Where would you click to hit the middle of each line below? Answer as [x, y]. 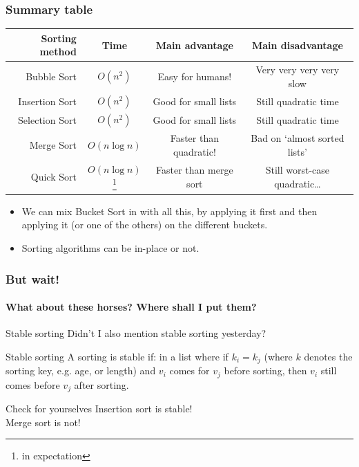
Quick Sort [54, 177]
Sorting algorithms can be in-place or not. [110, 248]
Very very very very [298, 70]
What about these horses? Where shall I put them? [131, 307]
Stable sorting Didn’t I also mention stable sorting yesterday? [136, 333]
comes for [190, 370]
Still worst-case [298, 170]
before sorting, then [265, 370]
